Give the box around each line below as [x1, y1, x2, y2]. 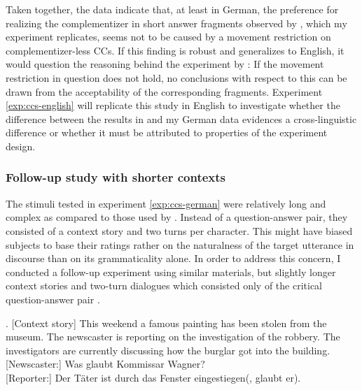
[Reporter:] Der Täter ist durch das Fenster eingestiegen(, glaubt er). [6, 370, 301, 384]
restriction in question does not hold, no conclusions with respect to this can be [6, 70, 347, 85]
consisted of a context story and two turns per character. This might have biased [6, 223, 353, 238]
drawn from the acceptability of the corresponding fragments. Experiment [6, 84, 323, 99]
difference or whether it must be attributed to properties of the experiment [6, 125, 328, 140]
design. [6, 138, 36, 153]
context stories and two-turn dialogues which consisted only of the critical [6, 278, 322, 293]
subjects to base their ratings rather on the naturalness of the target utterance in [6, 237, 354, 252]
